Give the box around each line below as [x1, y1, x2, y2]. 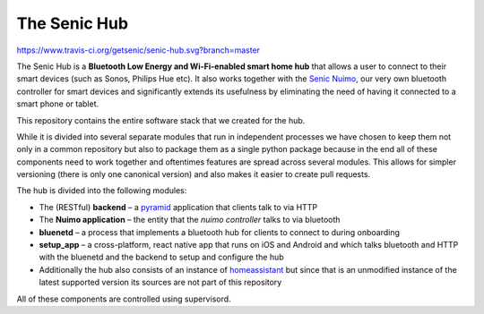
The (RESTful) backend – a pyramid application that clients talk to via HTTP [39, 201, 318, 212]
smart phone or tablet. [16, 98, 99, 109]
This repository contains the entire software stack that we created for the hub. [16, 115, 306, 125]
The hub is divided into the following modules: [16, 185, 187, 196]
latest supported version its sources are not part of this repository [39, 277, 282, 288]
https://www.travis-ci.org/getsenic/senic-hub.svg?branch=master [16, 45, 260, 55]
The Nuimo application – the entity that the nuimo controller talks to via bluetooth [39, 215, 341, 225]
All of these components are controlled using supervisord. [16, 293, 232, 304]
